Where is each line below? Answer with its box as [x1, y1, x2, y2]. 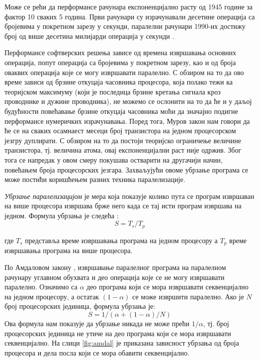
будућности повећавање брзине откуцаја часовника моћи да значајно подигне [4, 105, 238, 116]
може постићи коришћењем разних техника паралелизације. [4, 174, 185, 184]
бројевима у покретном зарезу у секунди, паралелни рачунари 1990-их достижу [4, 21, 246, 31]
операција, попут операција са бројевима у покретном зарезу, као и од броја [4, 57, 236, 67]
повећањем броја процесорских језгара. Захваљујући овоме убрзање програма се [4, 164, 249, 175]
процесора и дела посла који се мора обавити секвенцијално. [4, 347, 189, 358]
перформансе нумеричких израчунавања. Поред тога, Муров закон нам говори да [4, 115, 250, 126]
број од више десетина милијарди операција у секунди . [4, 30, 174, 41]
